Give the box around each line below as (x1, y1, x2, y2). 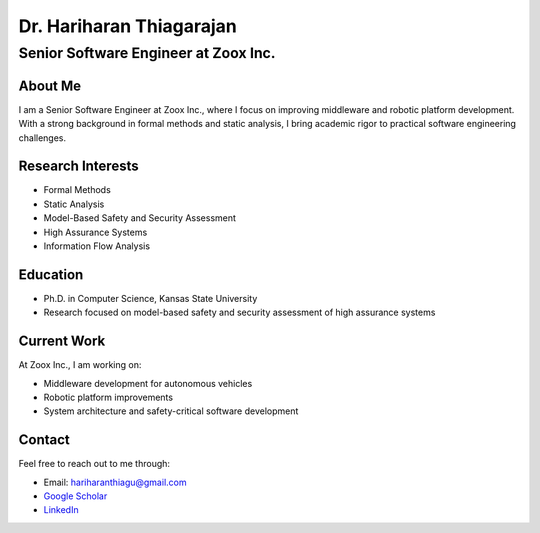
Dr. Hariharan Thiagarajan (18, 15, 237, 37)
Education (18, 266, 84, 283)
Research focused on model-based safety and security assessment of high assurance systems (43, 306, 436, 319)
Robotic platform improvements (43, 391, 174, 403)
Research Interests (18, 158, 139, 175)
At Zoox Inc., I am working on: (18, 359, 142, 371)
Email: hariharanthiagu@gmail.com (43, 476, 187, 488)
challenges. (18, 131, 67, 144)
